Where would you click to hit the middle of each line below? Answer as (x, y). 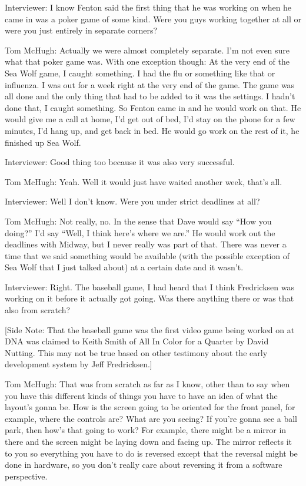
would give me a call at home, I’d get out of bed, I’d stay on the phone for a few (150, 119)
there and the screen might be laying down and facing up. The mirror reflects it (149, 441)
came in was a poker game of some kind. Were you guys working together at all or (153, 19)
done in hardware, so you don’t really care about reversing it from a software (144, 465)
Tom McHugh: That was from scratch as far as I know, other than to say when (147, 384)
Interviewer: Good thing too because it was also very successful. (120, 162)
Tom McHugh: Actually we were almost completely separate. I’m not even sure (147, 50)
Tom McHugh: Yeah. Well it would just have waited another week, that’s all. (144, 181)
